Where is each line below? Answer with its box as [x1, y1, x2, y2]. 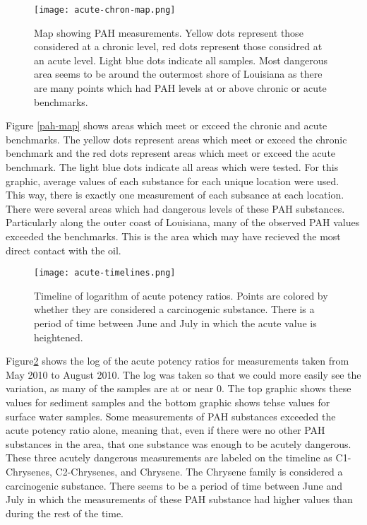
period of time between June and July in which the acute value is [34, 316, 317, 330]
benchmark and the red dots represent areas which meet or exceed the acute [6, 146, 336, 160]
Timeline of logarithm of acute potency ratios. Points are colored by [34, 288, 328, 302]
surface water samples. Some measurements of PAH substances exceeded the [6, 408, 336, 423]
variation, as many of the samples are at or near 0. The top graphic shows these [6, 381, 351, 396]
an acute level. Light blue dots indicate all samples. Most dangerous [34, 52, 327, 67]
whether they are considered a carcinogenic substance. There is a [34, 302, 315, 317]
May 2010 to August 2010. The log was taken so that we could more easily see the [6, 367, 361, 382]
